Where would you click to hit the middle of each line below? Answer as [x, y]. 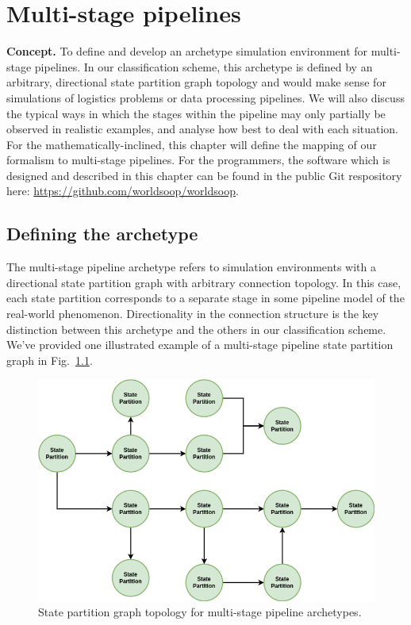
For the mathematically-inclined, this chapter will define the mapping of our [192, 144]
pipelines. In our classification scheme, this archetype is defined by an [204, 66]
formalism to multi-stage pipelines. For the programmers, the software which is [198, 160]
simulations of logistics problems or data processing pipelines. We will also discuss [205, 97]
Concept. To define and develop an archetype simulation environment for [187, 51]
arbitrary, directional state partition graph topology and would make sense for [196, 82]
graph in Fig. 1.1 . [50, 360]
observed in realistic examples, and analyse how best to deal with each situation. [203, 129]
